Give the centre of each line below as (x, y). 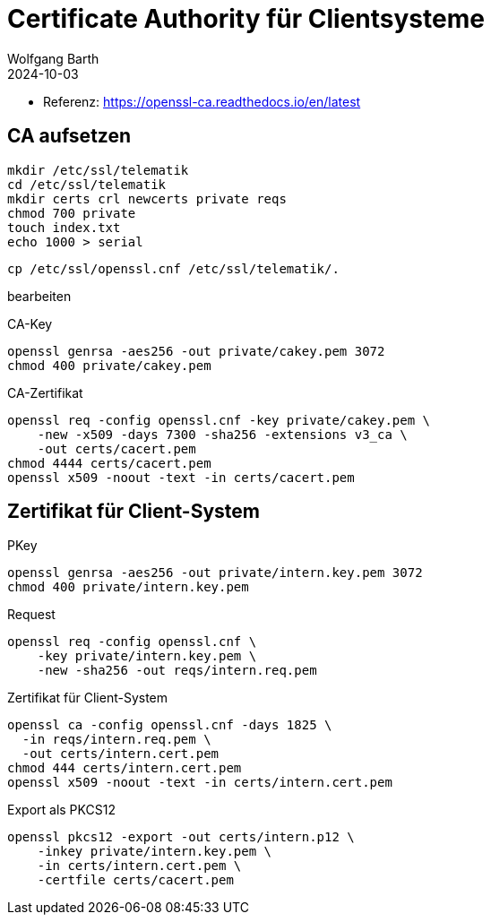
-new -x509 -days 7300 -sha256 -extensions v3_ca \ (222, 434)
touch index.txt (64, 227)
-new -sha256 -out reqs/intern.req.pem (177, 671)
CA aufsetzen (69, 136)
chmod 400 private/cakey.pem (109, 365)
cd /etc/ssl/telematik (87, 184)
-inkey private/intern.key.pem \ (155, 852)
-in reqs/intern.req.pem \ (116, 740)
